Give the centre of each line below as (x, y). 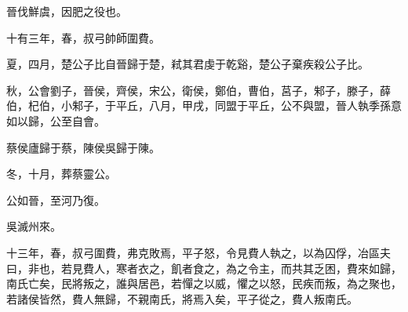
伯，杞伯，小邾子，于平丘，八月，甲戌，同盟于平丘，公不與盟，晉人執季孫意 (204, 105)
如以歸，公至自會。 (56, 120)
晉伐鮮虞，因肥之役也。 (67, 11)
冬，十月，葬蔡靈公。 (61, 174)
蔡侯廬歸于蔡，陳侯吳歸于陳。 (83, 147)
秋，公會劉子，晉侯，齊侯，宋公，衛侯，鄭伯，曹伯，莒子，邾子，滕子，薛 (199, 90)
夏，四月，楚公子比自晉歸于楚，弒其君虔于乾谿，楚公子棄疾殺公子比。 (188, 64)
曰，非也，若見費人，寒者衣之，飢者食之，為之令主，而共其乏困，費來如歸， (204, 268)
